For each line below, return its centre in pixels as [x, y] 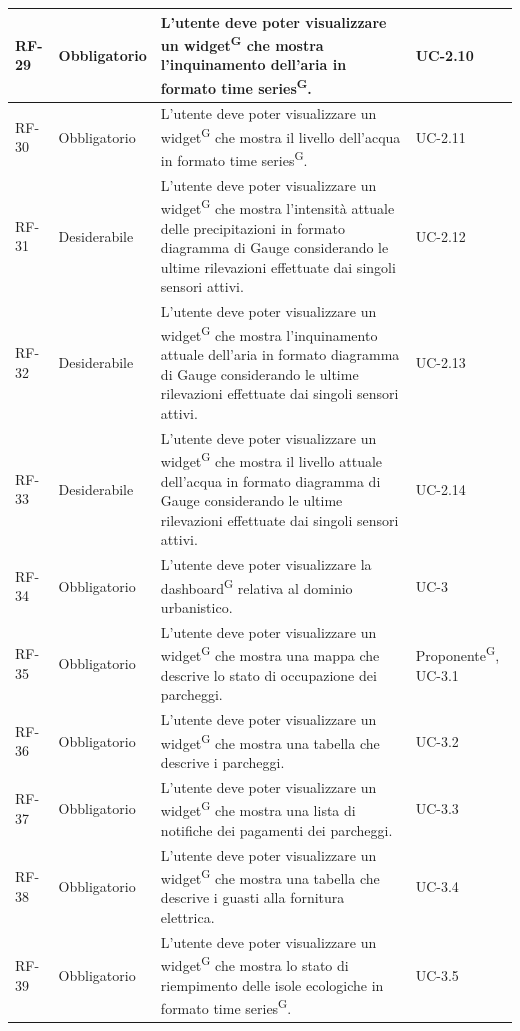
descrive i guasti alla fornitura [252, 897]
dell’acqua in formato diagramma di [270, 480]
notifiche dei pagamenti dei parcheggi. [276, 829]
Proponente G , [457, 654]
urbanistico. [196, 607]
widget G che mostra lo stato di [254, 964]
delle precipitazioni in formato [252, 227]
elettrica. [187, 916]
